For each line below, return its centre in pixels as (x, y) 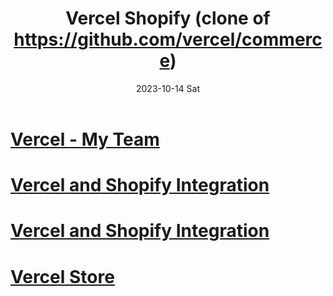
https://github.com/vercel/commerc (168, 39)
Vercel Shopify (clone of (168, 18)
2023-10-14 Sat (168, 88)
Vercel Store (62, 276)
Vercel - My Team (85, 139)
